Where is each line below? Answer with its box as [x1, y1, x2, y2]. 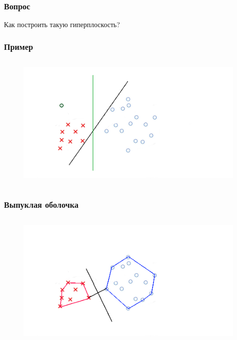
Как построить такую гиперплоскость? [4, 19, 120, 30]
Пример [4, 40, 33, 52]
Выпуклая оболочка [4, 198, 79, 210]
